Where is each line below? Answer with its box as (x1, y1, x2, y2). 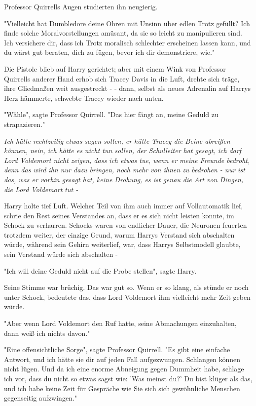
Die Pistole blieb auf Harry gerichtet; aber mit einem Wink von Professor (4, 63, 226, 74)
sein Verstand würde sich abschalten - (4, 249, 118, 259)
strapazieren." (4, 119, 45, 129)
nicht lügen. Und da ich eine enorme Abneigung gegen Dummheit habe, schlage (4, 364, 244, 374)
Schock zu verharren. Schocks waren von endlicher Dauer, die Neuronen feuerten (4, 220, 247, 230)
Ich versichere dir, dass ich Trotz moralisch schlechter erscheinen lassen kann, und (4, 37, 251, 47)
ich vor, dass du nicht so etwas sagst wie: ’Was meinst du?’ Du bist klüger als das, (4, 373, 253, 383)
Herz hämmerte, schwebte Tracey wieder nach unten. (4, 92, 164, 103)
